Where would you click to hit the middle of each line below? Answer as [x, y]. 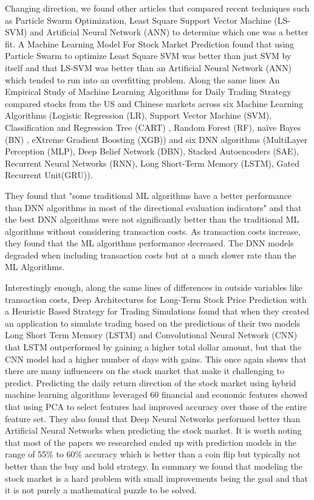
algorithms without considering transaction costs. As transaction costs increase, [153, 231]
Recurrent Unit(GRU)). [49, 175]
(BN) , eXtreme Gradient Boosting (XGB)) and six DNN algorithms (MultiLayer [156, 139]
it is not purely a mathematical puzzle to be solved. [101, 490]
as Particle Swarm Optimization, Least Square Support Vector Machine [138, 20]
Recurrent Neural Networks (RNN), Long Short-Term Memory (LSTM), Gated [152, 163]
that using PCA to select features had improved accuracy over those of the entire [156, 406]
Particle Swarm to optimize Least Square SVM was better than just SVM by [148, 56]
